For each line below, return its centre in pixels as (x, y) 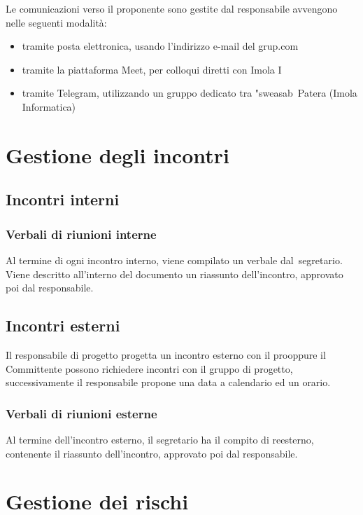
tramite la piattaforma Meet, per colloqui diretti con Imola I (152, 69)
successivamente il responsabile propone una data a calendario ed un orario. (168, 382)
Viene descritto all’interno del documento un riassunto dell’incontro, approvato (175, 274)
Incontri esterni (63, 325)
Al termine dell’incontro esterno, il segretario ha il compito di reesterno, (160, 439)
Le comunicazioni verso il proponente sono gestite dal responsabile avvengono (172, 8)
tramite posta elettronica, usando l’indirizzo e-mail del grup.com (160, 46)
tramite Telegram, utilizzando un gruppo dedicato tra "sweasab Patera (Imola (190, 93)
